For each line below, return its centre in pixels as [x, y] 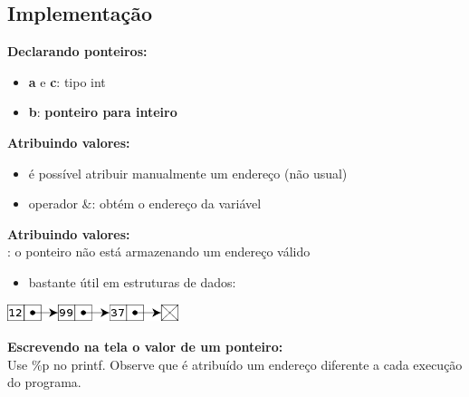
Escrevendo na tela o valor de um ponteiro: [145, 347]
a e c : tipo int [67, 81]
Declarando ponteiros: [77, 51]
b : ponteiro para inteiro [103, 112]
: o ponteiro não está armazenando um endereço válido [159, 252]
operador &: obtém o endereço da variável [145, 203]
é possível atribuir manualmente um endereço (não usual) [188, 173]
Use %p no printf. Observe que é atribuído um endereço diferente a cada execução [235, 364]
